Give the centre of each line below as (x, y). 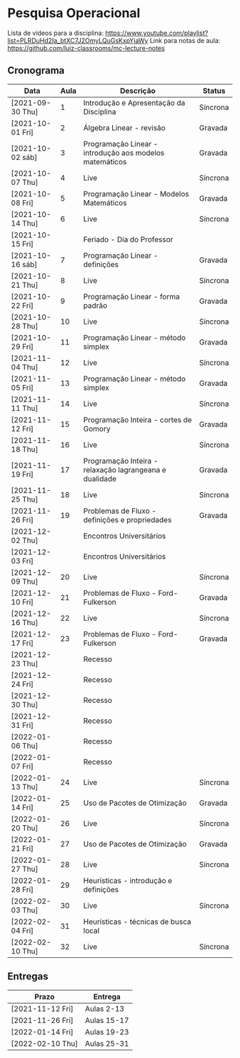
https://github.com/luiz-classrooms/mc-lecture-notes (86, 48)
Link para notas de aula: (185, 40)
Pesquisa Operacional (74, 13)
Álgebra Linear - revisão (124, 128)
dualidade (100, 479)
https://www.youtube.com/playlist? (157, 33)
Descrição (138, 91)
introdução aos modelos (124, 153)
